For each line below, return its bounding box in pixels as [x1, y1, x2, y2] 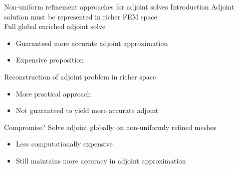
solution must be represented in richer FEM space [4, 11, 157, 21]
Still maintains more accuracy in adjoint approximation [16, 155, 186, 165]
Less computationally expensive [16, 138, 113, 149]
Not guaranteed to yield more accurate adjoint [16, 105, 159, 115]
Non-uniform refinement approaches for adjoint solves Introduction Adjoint [4, 1, 234, 11]
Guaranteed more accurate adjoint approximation [16, 37, 168, 48]
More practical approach [16, 88, 91, 98]
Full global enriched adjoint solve [4, 21, 106, 31]
